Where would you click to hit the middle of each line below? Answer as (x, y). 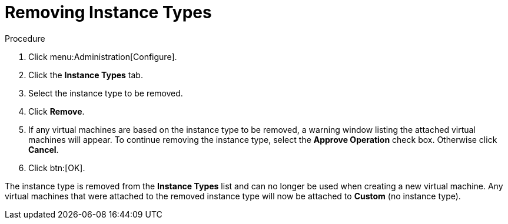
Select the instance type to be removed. (106, 93)
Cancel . (44, 149)
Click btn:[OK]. (57, 168)
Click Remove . (57, 111)
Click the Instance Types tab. (86, 75)
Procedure (25, 38)
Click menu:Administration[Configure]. (103, 56)
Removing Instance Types (108, 12)
